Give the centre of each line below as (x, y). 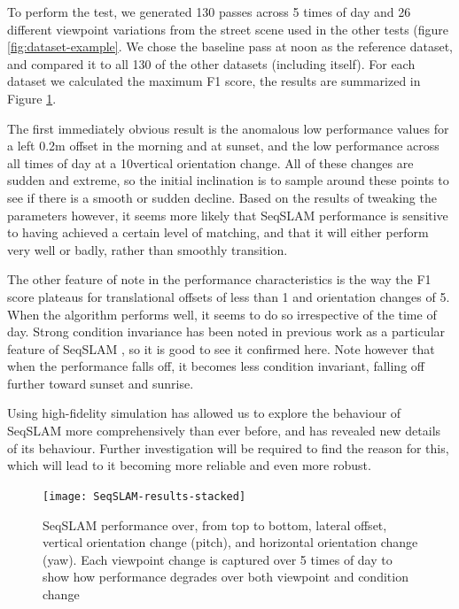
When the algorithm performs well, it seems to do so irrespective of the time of (222, 314)
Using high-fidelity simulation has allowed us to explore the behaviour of (204, 413)
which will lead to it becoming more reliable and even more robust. (189, 465)
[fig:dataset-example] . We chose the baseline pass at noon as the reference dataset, (230, 46)
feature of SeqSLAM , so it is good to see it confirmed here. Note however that (221, 348)
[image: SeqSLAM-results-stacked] (144, 496)
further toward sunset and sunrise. (101, 383)
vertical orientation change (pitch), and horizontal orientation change (230, 542)
